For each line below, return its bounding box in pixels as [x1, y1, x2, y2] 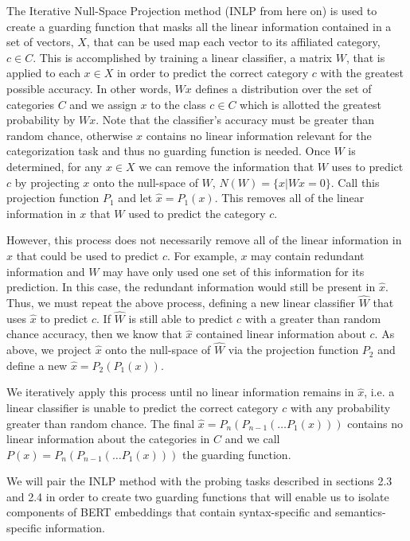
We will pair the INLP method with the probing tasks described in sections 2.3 [6, 473, 392, 489]
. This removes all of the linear [214, 189, 365, 206]
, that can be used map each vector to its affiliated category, [86, 33, 381, 50]
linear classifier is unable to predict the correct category [6, 399, 279, 415]
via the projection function [228, 341, 359, 358]
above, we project [6, 341, 92, 358]
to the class [150, 95, 206, 112]
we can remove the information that [139, 158, 314, 174]
